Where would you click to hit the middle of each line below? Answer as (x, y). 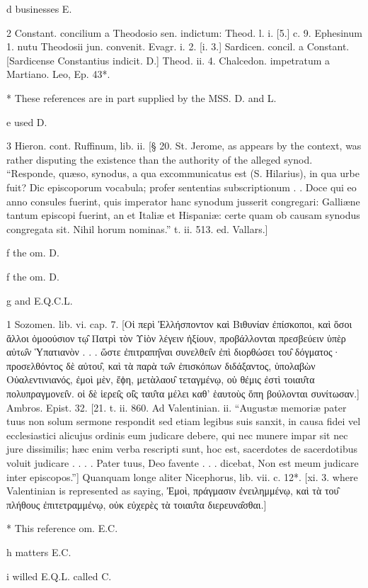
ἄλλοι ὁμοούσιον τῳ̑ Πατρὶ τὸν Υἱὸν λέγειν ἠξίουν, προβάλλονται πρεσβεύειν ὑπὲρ (176, 338)
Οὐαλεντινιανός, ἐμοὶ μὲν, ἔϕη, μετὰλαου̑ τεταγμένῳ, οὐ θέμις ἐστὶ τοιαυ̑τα (161, 379)
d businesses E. (39, 9)
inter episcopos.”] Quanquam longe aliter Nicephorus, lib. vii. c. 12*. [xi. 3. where (182, 476)
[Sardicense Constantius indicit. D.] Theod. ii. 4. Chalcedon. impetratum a (168, 60)
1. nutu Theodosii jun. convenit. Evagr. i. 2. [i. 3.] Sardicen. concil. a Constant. (178, 46)
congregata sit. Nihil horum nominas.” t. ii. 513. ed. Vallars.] (137, 228)
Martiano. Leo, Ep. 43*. (58, 74)
